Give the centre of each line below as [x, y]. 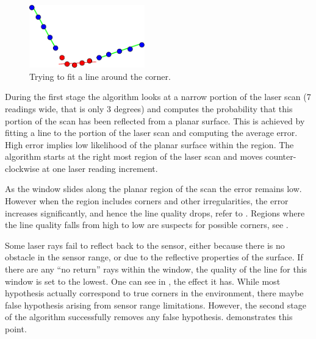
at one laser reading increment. [100, 168]
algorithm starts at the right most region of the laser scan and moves [134, 156]
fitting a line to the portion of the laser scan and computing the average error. [151, 133]
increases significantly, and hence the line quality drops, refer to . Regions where [155, 212]
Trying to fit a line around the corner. [100, 76]
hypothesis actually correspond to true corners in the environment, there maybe [154, 293]
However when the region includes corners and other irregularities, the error [147, 201]
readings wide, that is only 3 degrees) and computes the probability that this [149, 108]
